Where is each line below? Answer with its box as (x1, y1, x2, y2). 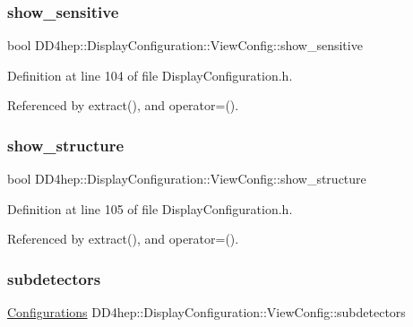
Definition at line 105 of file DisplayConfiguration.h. (7, 199, 293, 218)
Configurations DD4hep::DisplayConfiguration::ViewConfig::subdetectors (7, 303, 406, 322)
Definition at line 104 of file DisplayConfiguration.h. (7, 65, 293, 84)
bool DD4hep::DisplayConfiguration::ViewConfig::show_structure (7, 169, 366, 188)
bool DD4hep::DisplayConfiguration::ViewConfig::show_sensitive (7, 36, 363, 55)
